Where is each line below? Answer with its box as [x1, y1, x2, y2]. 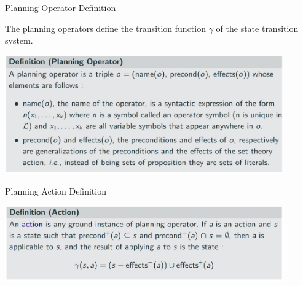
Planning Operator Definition [5, 1, 116, 14]
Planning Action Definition [5, 184, 106, 197]
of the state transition [216, 21, 299, 34]
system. [5, 34, 33, 47]
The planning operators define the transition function [5, 21, 206, 34]
